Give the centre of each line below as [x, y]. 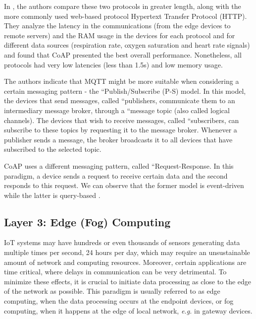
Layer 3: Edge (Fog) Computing [87, 222]
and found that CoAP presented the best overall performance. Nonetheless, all [123, 54]
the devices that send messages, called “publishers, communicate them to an [120, 100]
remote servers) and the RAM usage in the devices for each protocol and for [120, 35]
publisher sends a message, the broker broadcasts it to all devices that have [118, 139]
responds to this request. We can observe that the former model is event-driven [124, 185]
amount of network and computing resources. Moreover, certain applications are [125, 262]
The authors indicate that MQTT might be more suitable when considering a [122, 81]
